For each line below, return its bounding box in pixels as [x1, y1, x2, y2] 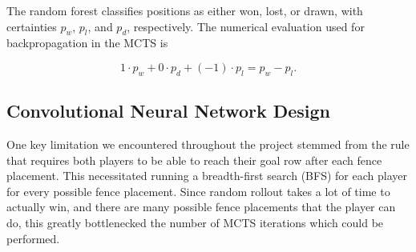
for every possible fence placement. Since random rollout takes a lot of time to [6, 182, 390, 199]
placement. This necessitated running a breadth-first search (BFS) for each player [6, 167, 407, 184]
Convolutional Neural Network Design [6, 98, 331, 123]
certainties [6, 18, 57, 34]
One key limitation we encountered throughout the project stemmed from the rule [6, 135, 410, 152]
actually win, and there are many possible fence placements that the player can [6, 198, 396, 215]
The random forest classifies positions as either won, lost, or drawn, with [6, 2, 363, 18]
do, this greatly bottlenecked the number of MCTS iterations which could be [6, 214, 384, 230]
